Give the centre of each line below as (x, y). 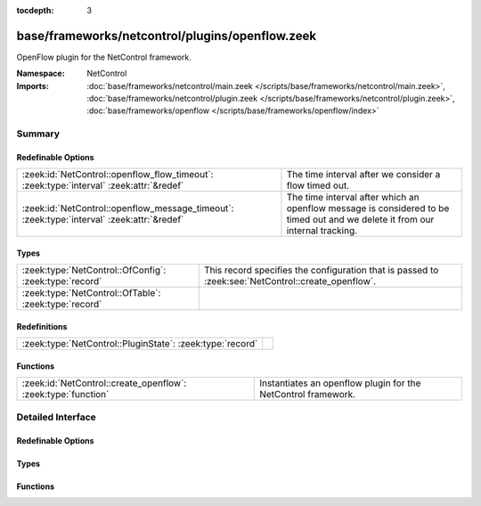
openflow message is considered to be (368, 208)
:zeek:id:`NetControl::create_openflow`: (104, 383)
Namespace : (41, 73)
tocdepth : (35, 10)
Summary (38, 134)
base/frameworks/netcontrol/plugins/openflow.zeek (166, 36)
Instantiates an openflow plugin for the (340, 383)
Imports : (33, 86)
